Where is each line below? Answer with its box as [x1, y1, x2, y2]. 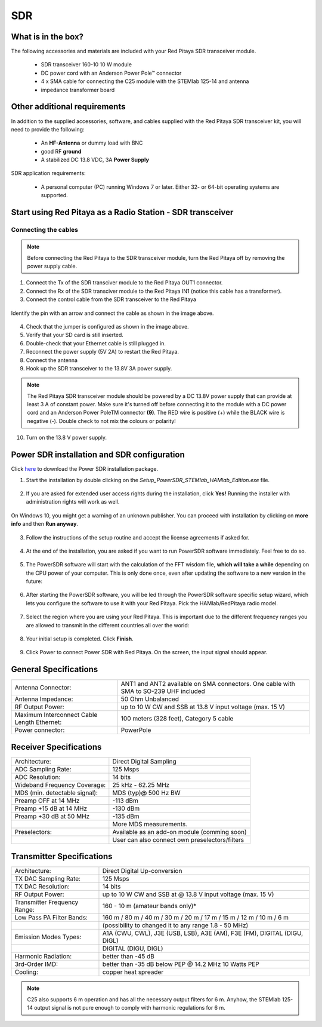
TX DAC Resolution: [14, 882, 70, 891]
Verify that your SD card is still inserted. [26, 332, 123, 339]
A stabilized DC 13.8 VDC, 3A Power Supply [41, 156, 149, 164]
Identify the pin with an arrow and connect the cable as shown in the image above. [11, 309, 214, 317]
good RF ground [41, 148, 82, 155]
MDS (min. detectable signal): [14, 789, 98, 797]
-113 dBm [112, 796, 138, 805]
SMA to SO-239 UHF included [120, 687, 205, 695]
